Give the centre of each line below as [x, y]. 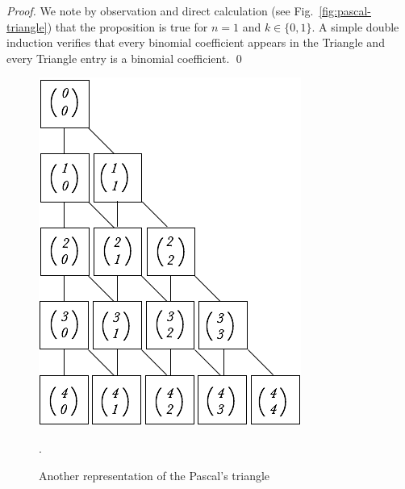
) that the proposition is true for [127, 26]
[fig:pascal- [345, 10]
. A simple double [355, 26]
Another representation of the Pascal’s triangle [154, 475]
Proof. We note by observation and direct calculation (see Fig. [160, 10]
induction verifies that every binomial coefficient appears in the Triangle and [196, 42]
